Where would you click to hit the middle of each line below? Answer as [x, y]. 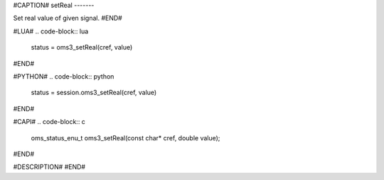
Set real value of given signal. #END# [68, 18]
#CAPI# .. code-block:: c [49, 122]
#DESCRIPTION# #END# [49, 167]
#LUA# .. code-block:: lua [51, 31]
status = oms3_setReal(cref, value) [82, 47]
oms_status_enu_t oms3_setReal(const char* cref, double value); [126, 137]
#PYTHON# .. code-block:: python [64, 76]
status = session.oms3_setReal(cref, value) [94, 93]
